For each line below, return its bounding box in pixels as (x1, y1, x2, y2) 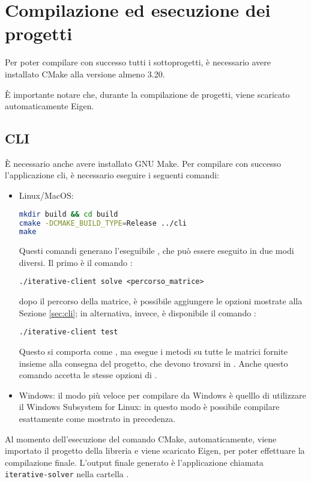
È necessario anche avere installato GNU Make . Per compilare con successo (5, 157, 281, 169)
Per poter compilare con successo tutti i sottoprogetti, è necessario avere (5, 56, 271, 68)
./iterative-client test (19, 328, 118, 337)
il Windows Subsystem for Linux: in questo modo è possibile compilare (19, 400, 280, 413)
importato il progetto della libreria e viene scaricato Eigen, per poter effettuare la (5, 444, 305, 457)
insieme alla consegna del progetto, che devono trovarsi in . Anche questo (19, 357, 288, 369)
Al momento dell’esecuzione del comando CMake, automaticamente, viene (5, 432, 277, 445)
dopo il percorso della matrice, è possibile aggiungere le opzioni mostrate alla (19, 295, 303, 307)
